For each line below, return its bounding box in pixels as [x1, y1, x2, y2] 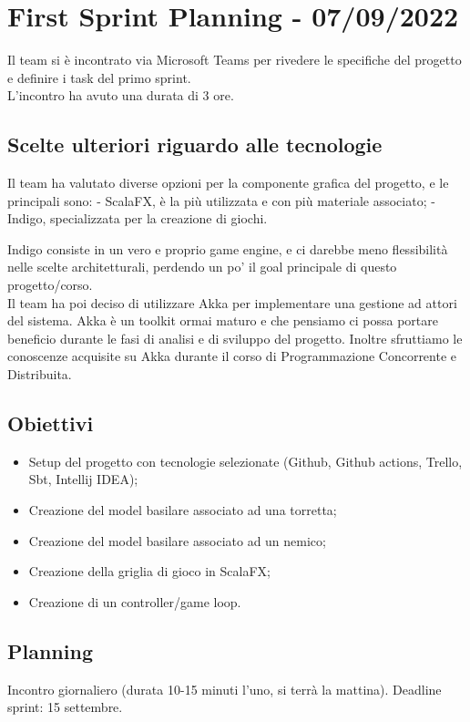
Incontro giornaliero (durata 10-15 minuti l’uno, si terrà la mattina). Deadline [7, 679, 442, 698]
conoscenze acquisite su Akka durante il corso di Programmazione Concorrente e [7, 346, 457, 366]
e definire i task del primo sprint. [7, 67, 191, 87]
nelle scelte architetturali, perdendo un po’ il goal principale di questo [7, 257, 397, 276]
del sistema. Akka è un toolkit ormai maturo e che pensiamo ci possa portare [7, 311, 439, 330]
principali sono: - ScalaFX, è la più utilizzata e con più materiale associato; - [7, 191, 435, 210]
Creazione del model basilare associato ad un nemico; [28, 531, 326, 550]
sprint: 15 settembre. [7, 697, 123, 717]
